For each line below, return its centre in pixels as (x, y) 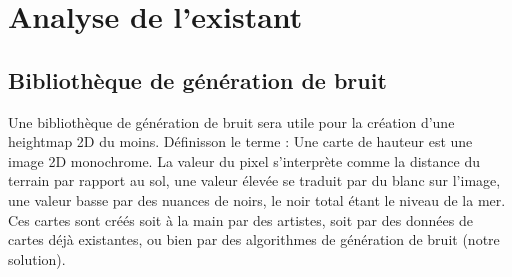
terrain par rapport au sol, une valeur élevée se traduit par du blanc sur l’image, (254, 180)
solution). (37, 258)
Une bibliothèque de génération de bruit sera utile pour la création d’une (231, 121)
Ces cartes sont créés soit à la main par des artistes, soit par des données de (240, 219)
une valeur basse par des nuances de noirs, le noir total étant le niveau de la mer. (257, 199)
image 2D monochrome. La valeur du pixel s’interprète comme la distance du (244, 160)
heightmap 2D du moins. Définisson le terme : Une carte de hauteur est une (240, 141)
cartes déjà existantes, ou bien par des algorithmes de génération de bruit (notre (254, 239)
